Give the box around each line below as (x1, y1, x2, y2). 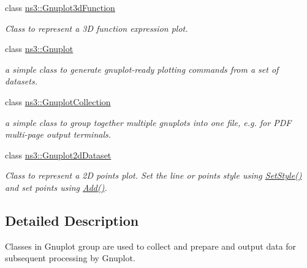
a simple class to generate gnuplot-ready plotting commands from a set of (5, 62, 279, 75)
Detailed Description (5, 210, 139, 229)
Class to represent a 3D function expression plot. (5, 21, 188, 34)
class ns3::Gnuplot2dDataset (5, 148, 112, 161)
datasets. (5, 75, 37, 87)
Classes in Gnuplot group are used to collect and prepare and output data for (5, 239, 297, 252)
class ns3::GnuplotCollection (5, 95, 111, 108)
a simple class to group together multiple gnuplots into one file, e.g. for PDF (5, 116, 292, 128)
